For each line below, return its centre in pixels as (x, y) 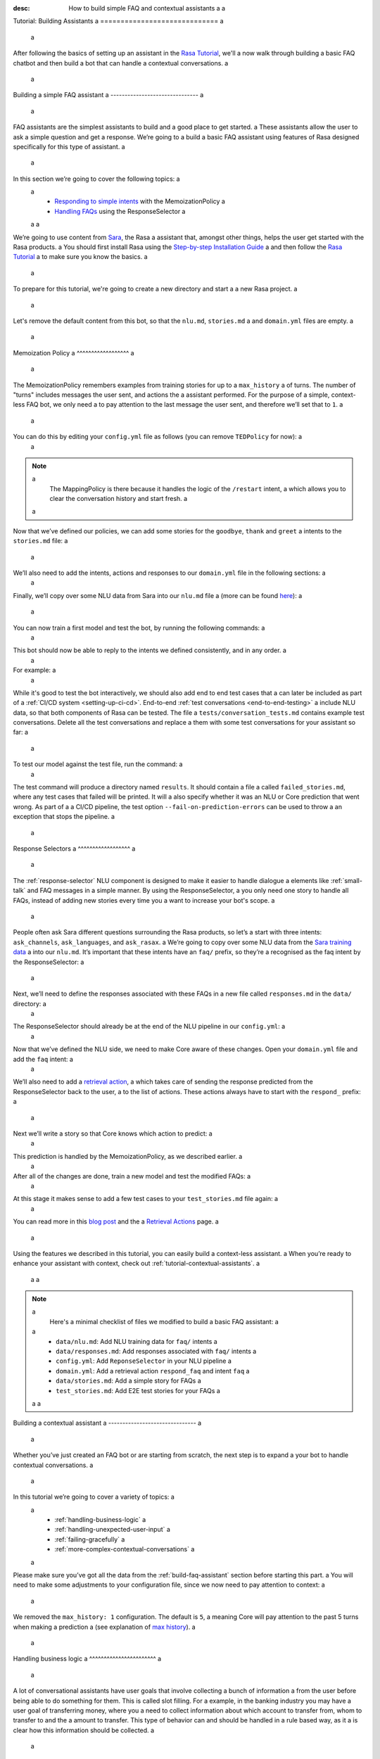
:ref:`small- (346, 880)
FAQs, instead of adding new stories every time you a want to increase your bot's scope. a (144, 900)
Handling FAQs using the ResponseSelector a (120, 211)
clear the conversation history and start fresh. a (119, 499)
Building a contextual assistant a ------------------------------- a (107, 1423)
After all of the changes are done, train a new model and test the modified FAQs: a (132, 1176)
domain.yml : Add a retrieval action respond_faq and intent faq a (153, 1371)
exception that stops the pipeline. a (64, 817)
